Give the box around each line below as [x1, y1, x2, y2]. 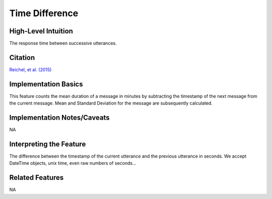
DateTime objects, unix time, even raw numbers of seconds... [9, 160, 137, 166]
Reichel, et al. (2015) [9, 66, 52, 73]
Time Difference [9, 8, 79, 19]
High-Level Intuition [9, 27, 73, 35]
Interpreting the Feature [9, 139, 86, 148]
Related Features [9, 173, 64, 182]
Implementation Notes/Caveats [9, 114, 110, 122]
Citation [9, 53, 35, 62]
